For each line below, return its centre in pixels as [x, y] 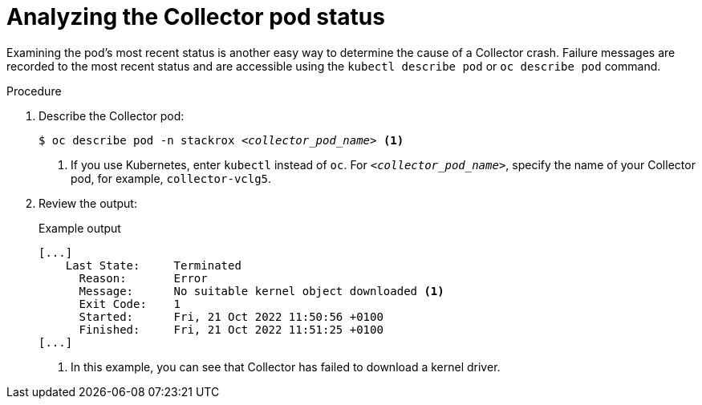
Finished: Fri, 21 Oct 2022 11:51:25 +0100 [231, 329]
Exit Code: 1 [130, 304]
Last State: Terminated [153, 265]
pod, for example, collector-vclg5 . [171, 178]
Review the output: [88, 203]
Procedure [34, 91]
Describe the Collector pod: [112, 115]
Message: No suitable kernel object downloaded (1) [262, 291]
